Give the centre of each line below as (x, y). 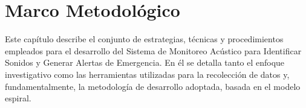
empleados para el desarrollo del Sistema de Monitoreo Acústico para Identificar (153, 50)
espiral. (18, 98)
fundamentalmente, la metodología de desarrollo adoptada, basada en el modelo (153, 86)
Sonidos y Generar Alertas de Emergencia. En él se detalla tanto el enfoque (145, 62)
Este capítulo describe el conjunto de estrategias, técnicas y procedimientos (144, 39)
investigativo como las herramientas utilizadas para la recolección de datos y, (147, 74)
